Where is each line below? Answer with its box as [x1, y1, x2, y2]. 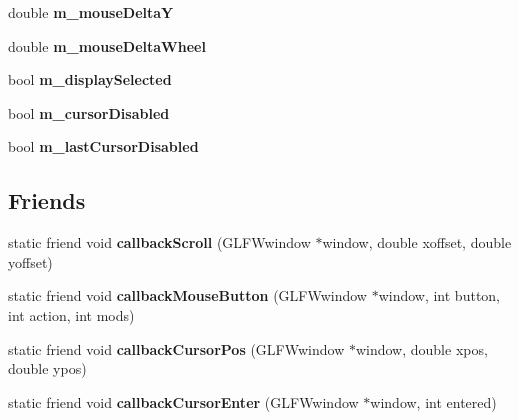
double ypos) [8, 358, 87, 379]
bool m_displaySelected [8, 69, 172, 90]
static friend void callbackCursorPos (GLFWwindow [8, 338, 345, 359]
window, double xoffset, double [322, 232, 512, 253]
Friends [8, 185, 86, 216]
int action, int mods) [8, 304, 135, 325]
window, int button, [378, 285, 501, 306]
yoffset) [8, 251, 53, 272]
